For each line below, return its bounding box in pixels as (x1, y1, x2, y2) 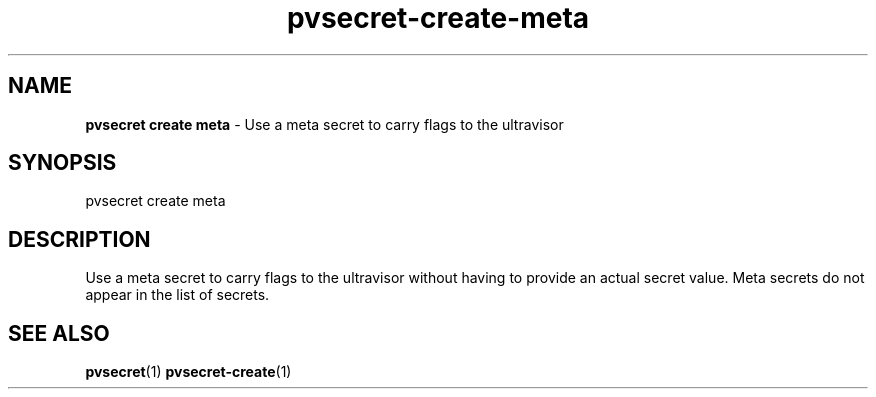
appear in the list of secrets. (85, 286, 270, 304)
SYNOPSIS (8, 150, 117, 176)
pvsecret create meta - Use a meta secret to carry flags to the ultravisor (85, 115, 564, 133)
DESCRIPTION (8, 226, 151, 252)
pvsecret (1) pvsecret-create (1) (85, 363, 292, 381)
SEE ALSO (8, 320, 110, 346)
